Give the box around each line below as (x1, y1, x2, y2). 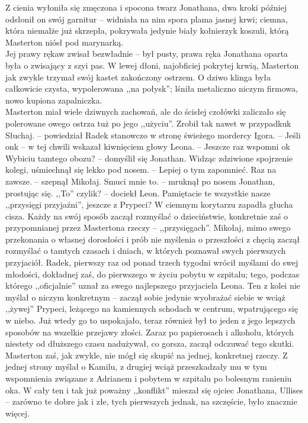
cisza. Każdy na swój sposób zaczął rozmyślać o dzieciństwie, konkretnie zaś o (5, 209, 288, 222)
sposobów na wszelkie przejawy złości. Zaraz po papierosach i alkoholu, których (5, 325, 294, 338)
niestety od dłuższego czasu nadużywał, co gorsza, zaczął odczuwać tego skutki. (5, 337, 294, 350)
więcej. (5, 406, 30, 419)
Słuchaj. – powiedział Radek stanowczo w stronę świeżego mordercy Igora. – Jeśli (5, 128, 301, 141)
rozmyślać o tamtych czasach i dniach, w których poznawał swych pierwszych (5, 244, 286, 257)
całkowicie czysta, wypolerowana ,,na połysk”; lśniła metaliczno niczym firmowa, (5, 82, 298, 95)
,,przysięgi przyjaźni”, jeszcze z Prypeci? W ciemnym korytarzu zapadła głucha (5, 198, 293, 211)
